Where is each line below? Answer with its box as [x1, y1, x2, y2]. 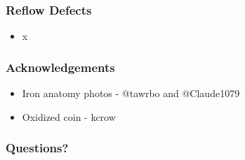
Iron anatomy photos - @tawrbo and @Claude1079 [22, 86, 240, 101]
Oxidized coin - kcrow [22, 109, 116, 124]
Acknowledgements [6, 58, 115, 75]
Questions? [6, 139, 69, 157]
